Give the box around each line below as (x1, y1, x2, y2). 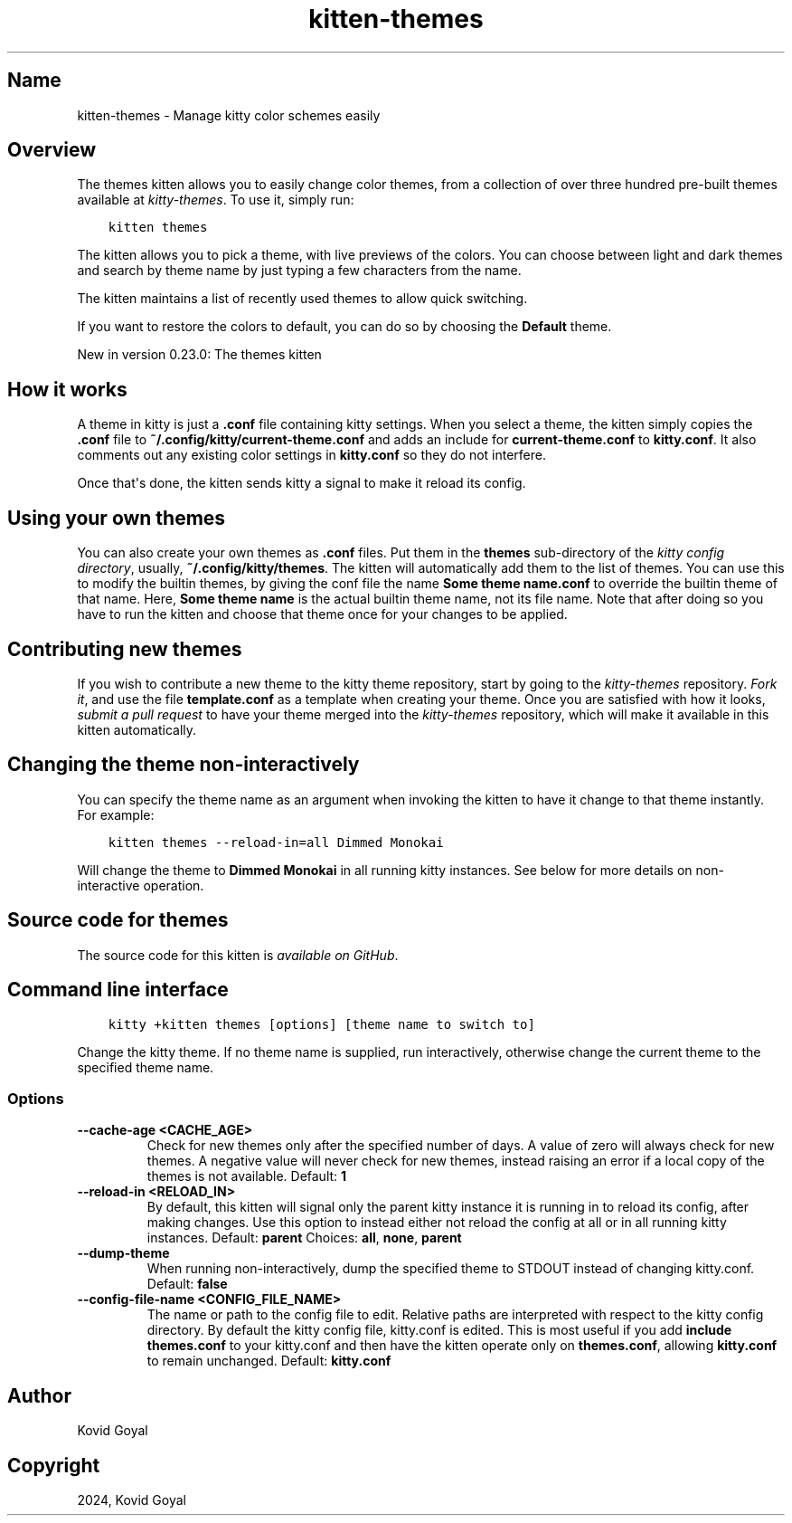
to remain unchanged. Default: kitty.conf (146, 1353, 391, 1369)
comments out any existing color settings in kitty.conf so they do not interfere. (77, 447, 546, 463)
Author (7, 1384, 71, 1407)
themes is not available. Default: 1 (146, 1168, 347, 1185)
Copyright (7, 1453, 100, 1477)
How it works (7, 377, 127, 401)
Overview (7, 138, 97, 162)
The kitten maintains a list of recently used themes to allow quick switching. (77, 290, 528, 307)
